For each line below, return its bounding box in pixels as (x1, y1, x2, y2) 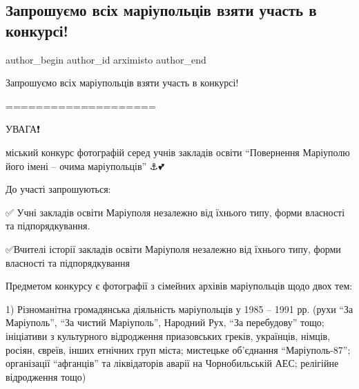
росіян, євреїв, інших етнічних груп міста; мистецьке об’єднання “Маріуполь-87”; (6, 342, 351, 357)
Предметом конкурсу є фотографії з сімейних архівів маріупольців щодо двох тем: (6, 278, 353, 293)
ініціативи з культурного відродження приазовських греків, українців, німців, (6, 328, 331, 343)
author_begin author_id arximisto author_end (6, 52, 206, 66)
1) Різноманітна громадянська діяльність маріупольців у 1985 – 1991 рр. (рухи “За (6, 301, 353, 316)
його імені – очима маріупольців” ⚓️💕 (6, 158, 164, 173)
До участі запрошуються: (6, 182, 111, 196)
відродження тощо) (6, 369, 86, 383)
